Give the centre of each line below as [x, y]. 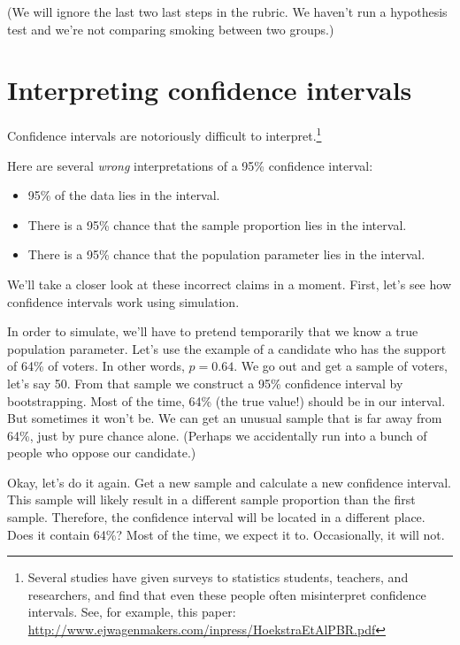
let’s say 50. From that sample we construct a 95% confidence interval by [205, 383]
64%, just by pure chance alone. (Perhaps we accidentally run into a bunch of [217, 435]
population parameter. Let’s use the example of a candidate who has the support [227, 348]
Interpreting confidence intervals [210, 90]
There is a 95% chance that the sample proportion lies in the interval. [217, 224]
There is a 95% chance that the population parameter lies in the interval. [226, 254]
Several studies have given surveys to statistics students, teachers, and [218, 577]
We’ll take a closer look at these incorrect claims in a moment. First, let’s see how [229, 284]
